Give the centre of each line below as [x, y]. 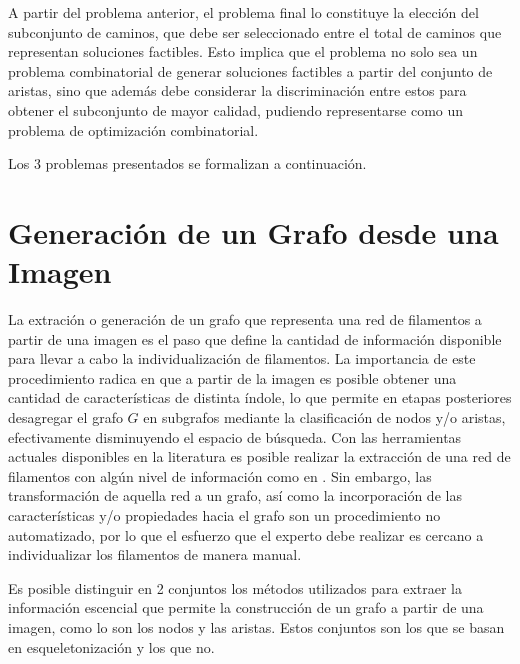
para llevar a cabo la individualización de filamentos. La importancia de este [242, 358]
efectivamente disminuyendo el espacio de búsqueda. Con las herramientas [235, 436]
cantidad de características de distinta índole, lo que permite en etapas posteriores [260, 397]
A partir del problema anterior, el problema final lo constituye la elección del [243, 12]
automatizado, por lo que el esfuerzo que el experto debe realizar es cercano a [246, 534]
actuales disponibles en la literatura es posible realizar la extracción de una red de [259, 456]
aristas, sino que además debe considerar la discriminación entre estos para [237, 90]
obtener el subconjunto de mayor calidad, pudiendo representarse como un [236, 109]
